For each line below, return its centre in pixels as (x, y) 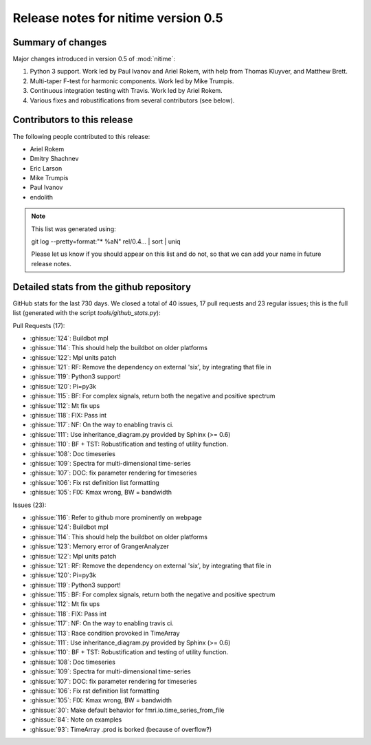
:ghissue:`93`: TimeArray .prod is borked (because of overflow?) (121, 729)
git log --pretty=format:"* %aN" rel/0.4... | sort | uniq (106, 241)
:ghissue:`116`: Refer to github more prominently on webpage (116, 517)
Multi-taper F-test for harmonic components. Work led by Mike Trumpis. (132, 81)
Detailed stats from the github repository (102, 287)
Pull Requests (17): (39, 325)
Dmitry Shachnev (54, 159)
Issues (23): (30, 505)
